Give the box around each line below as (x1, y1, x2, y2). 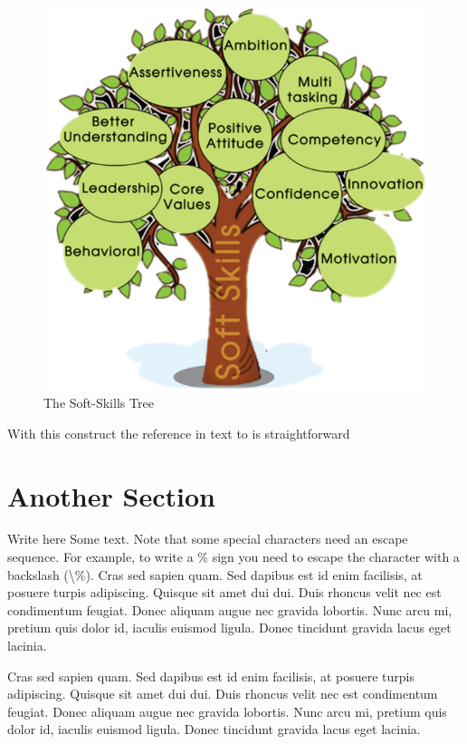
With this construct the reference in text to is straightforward (7, 423, 350, 442)
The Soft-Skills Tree (43, 393, 154, 412)
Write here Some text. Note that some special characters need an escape (7, 529, 408, 548)
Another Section (7, 477, 215, 514)
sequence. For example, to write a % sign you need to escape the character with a (7, 547, 460, 566)
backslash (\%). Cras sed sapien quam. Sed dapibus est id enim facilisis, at (7, 565, 423, 584)
